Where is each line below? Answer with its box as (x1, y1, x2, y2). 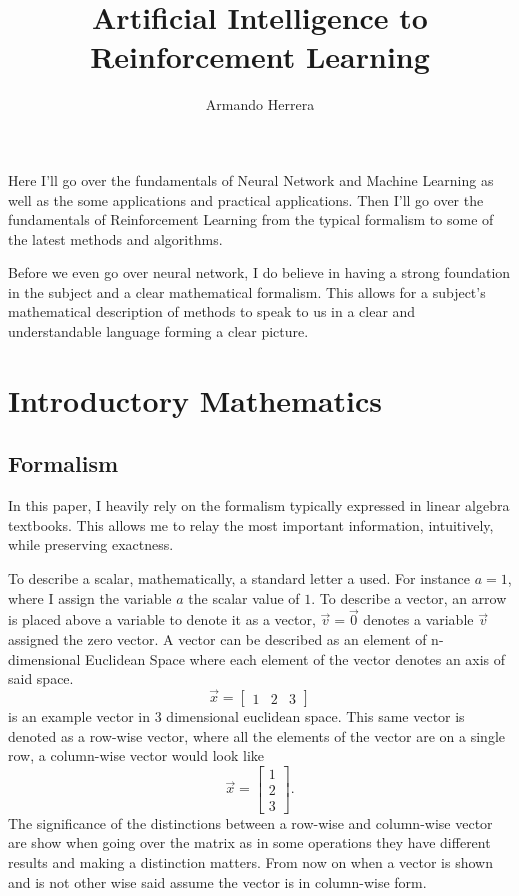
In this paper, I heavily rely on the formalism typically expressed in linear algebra (8, 495, 510, 516)
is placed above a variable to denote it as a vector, (8, 609, 316, 630)
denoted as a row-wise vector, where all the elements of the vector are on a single (8, 725, 506, 746)
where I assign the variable (8, 587, 172, 608)
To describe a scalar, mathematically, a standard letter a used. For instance (8, 568, 470, 589)
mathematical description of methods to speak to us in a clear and (8, 301, 416, 322)
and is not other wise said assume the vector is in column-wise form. (8, 871, 427, 892)
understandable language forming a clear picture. (8, 321, 309, 342)
